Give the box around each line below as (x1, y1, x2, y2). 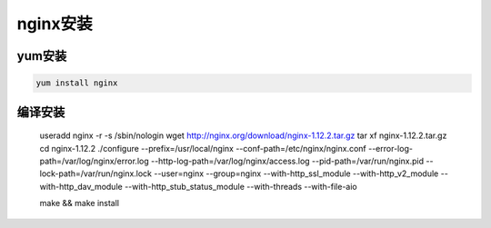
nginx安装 (16, 14, 93, 34)
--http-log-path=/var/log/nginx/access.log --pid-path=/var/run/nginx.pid (150, 155, 425, 166)
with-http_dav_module (39, 181, 123, 192)
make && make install (39, 198, 120, 209)
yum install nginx (35, 78, 118, 88)
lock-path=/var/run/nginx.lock (39, 168, 153, 179)
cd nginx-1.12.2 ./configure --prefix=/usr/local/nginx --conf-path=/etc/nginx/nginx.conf (39, 143, 367, 154)
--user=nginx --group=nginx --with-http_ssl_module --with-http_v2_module (153, 168, 439, 179)
